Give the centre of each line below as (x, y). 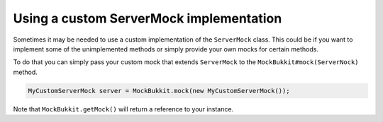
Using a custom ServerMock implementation (148, 18)
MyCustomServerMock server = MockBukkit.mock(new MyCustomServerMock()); (159, 91)
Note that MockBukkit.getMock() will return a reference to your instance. (123, 109)
